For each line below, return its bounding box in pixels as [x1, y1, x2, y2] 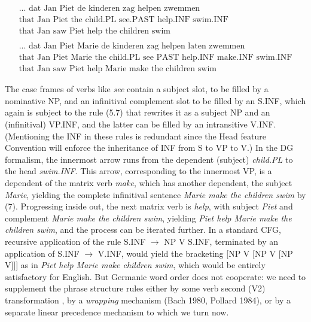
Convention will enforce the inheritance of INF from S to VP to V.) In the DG [5, 141, 294, 154]
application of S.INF [5, 247, 80, 259]
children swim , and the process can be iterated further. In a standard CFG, [5, 223, 281, 236]
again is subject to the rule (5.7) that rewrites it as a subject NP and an [5, 106, 270, 119]
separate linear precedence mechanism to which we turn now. [5, 305, 229, 318]
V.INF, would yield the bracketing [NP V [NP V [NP [97, 247, 293, 259]
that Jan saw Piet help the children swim [19, 27, 170, 36]
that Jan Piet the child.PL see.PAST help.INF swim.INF [19, 16, 228, 25]
